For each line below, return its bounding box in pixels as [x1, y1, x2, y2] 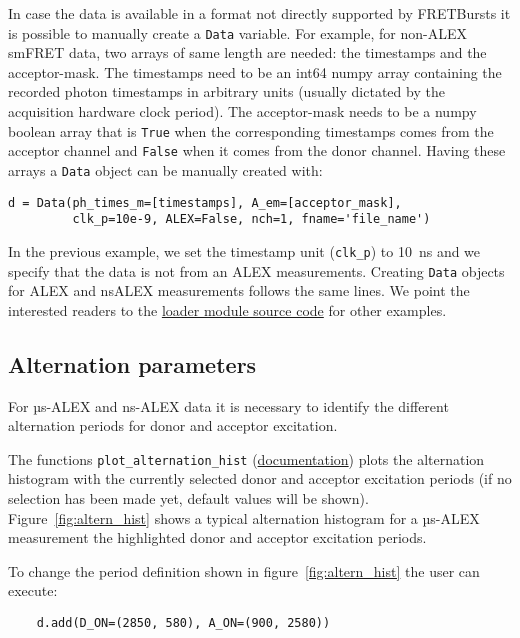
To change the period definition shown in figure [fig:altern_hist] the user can [8, 560, 480, 581]
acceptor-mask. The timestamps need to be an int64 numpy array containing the [8, 61, 502, 82]
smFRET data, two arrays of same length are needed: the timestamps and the [8, 42, 487, 63]
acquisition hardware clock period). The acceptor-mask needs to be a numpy [8, 101, 477, 122]
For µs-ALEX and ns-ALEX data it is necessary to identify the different [8, 395, 449, 416]
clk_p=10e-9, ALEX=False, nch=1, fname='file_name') [72, 212, 431, 227]
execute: [8, 580, 58, 601]
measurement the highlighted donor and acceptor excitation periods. [8, 527, 427, 548]
